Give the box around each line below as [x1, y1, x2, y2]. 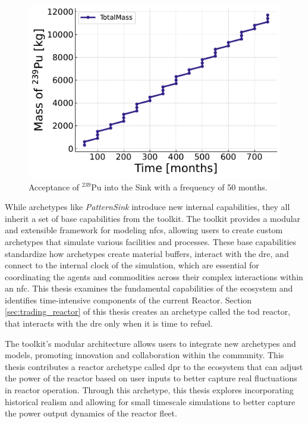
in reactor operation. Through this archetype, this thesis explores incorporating [5, 384, 294, 396]
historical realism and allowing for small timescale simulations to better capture [5, 395, 296, 408]
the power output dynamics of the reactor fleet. [5, 407, 177, 419]
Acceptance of [29, 180, 80, 193]
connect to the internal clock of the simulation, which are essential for [5, 259, 259, 271]
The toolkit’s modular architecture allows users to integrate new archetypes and [5, 337, 296, 349]
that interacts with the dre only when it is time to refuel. [5, 317, 213, 330]
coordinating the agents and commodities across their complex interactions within [5, 270, 303, 283]
